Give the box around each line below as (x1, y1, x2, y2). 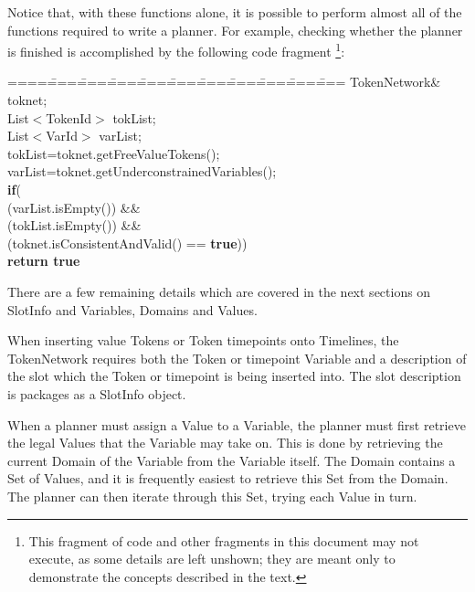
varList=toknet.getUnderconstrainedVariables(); (7, 162, 277, 181)
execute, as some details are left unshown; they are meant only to (28, 549, 396, 568)
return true (7, 251, 80, 270)
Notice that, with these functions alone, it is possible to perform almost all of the (7, 3, 462, 21)
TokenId (46, 108, 92, 127)
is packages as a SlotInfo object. (7, 384, 186, 403)
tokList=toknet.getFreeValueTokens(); (7, 143, 220, 163)
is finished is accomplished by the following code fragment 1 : (7, 39, 345, 60)
